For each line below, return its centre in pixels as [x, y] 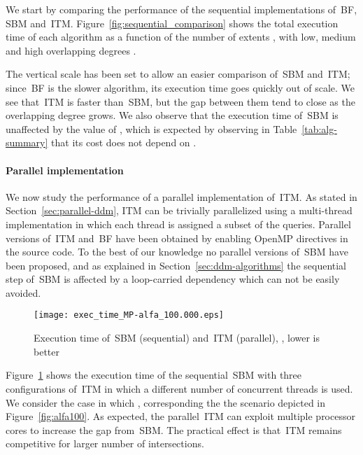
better [47, 351]
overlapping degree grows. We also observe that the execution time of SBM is [172, 115]
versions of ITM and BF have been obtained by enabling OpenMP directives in [177, 238]
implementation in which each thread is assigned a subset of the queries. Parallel [178, 224]
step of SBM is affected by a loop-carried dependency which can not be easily [173, 279]
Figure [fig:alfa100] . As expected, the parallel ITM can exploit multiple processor [180, 416]
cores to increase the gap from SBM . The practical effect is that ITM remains [174, 429]
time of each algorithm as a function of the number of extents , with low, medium [181, 37]
